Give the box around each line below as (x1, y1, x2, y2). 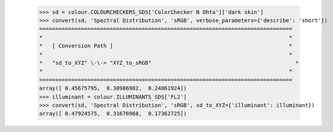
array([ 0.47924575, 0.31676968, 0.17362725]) (39, 110, 187, 117)
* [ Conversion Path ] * (39, 42, 293, 50)
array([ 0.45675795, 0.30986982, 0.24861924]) (39, 85, 187, 92)
